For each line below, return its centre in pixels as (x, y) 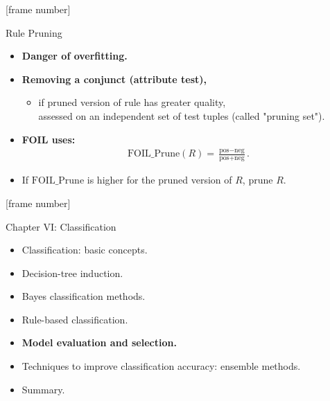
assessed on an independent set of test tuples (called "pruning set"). (182, 115)
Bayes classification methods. (84, 296)
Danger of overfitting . (75, 56)
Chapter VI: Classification (61, 226)
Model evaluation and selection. (99, 342)
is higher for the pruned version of (159, 180)
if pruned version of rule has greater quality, (132, 102)
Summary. (43, 389)
